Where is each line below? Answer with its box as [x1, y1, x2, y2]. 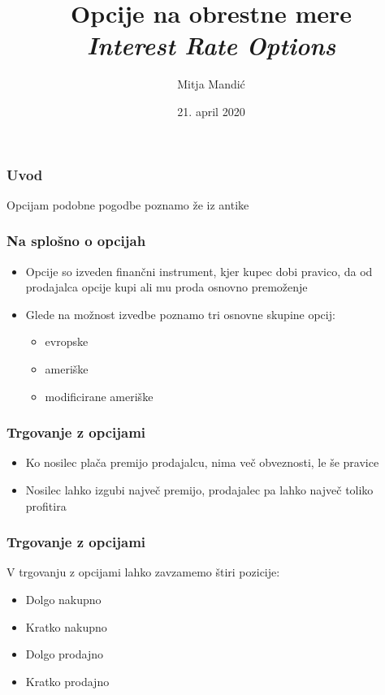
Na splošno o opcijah [6, 231, 146, 251]
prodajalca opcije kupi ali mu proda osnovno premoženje [25, 278, 308, 296]
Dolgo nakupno [25, 590, 102, 607]
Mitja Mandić [177, 76, 245, 93]
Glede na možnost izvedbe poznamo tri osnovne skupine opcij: [25, 305, 335, 322]
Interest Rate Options [86, 28, 336, 63]
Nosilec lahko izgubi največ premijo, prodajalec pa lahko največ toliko [25, 481, 374, 498]
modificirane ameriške [45, 387, 154, 404]
